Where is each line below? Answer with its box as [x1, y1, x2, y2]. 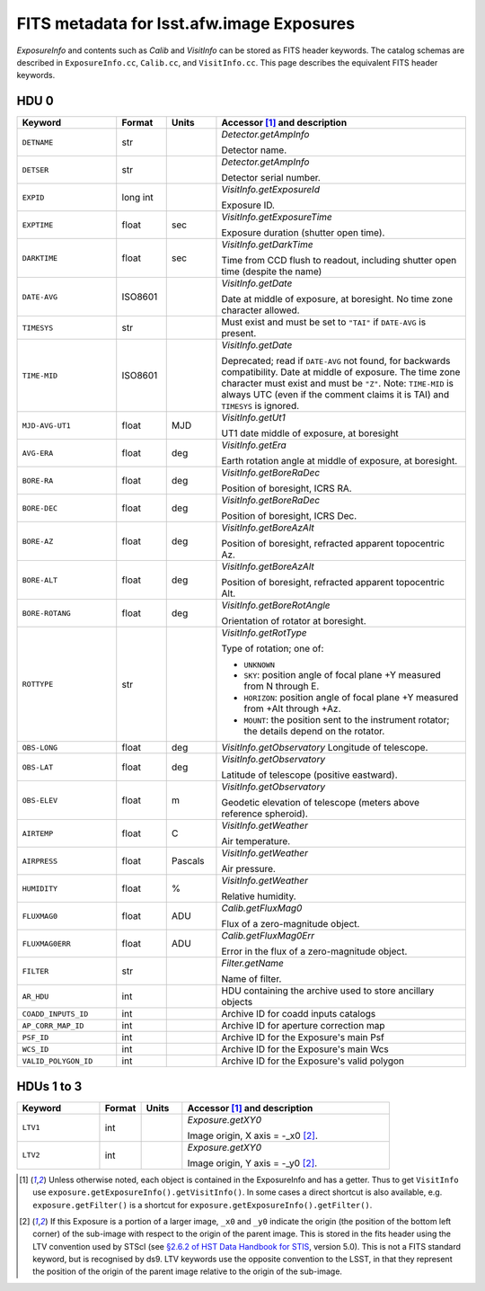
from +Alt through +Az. [243, 702, 341, 715]
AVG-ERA [22, 448, 54, 458]
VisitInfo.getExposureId [221, 183, 321, 196]
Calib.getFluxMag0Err [221, 930, 315, 942]
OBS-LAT [22, 762, 54, 772]
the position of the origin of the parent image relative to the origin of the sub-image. [32, 1266, 343, 1277]
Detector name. [221, 144, 287, 156]
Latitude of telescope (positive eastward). [221, 769, 398, 781]
